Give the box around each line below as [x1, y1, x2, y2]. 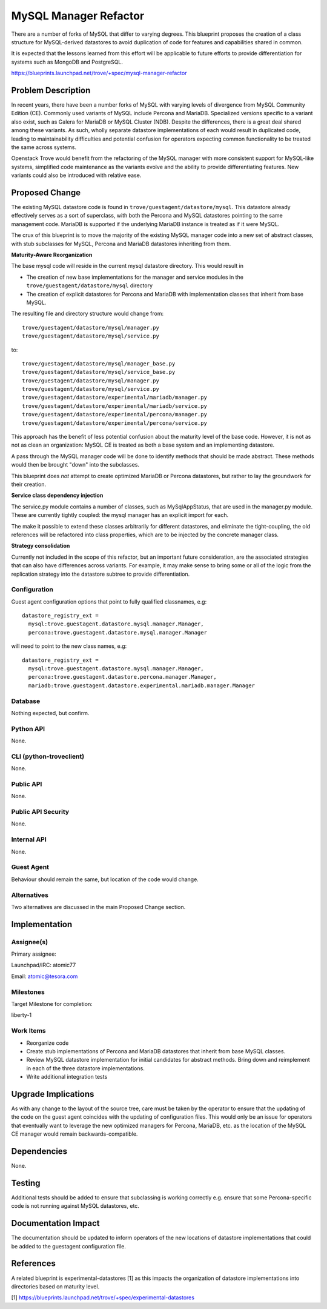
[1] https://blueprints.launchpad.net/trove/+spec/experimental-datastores [11, 1294, 195, 1301]
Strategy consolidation [11, 542, 70, 550]
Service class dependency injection [11, 491, 104, 499]
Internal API [11, 835, 47, 844]
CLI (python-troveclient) [11, 752, 85, 761]
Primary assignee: [11, 950, 57, 958]
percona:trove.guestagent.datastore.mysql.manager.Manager [28, 629, 207, 636]
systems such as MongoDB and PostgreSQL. [11, 58, 124, 65]
